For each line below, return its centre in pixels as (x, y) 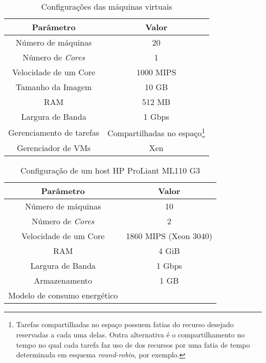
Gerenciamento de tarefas (54, 132)
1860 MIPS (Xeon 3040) (169, 236)
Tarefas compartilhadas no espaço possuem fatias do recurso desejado (125, 324)
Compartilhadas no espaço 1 (156, 132)
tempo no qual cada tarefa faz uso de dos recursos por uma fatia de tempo (133, 344)
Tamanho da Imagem (54, 87)
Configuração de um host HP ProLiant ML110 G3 (110, 170)
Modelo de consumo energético (63, 295)
